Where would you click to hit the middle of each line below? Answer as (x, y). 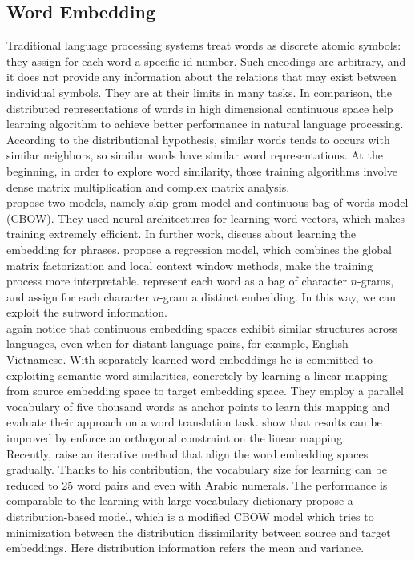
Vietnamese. (36, 359)
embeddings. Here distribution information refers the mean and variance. (185, 548)
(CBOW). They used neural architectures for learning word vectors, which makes (205, 218)
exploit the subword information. (87, 312)
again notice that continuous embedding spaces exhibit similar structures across (202, 327)
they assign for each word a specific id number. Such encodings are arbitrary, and (206, 61)
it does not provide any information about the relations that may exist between (201, 77)
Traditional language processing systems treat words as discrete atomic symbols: (204, 45)
